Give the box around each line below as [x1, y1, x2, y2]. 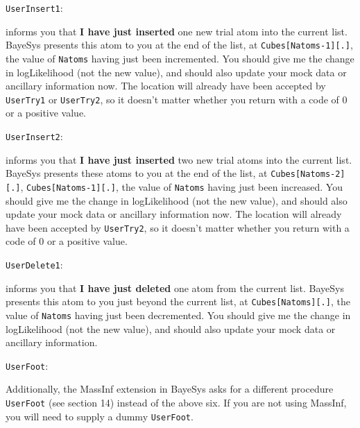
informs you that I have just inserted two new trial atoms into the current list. [6, 152, 352, 166]
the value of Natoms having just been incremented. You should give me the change [6, 51, 354, 65]
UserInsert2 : [6, 129, 63, 143]
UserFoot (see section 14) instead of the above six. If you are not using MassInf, [6, 395, 347, 409]
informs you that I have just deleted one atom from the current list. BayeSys [6, 280, 344, 295]
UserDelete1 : [6, 257, 63, 271]
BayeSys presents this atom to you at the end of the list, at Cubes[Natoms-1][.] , [6, 37, 353, 52]
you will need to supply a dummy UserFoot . [6, 409, 194, 423]
